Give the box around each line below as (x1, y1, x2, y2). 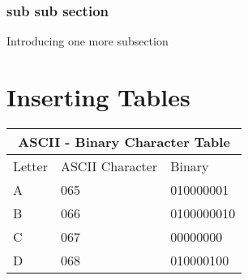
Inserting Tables (6, 80, 190, 113)
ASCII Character (60, 156, 158, 175)
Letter (13, 156, 48, 175)
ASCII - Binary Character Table (18, 131, 230, 151)
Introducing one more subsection (6, 32, 169, 50)
